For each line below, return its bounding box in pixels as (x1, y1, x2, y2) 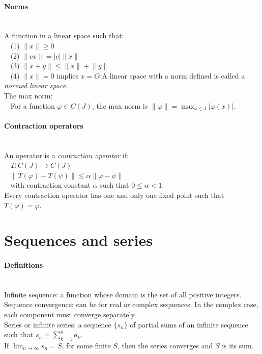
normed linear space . (4, 80, 68, 91)
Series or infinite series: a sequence (4, 319, 111, 330)
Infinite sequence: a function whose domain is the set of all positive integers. (4, 289, 242, 299)
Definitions (4, 260, 43, 270)
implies (56, 70, 78, 81)
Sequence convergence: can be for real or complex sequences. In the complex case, (4, 299, 258, 310)
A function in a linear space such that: (4, 30, 124, 41)
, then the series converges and (117, 340, 213, 351)
